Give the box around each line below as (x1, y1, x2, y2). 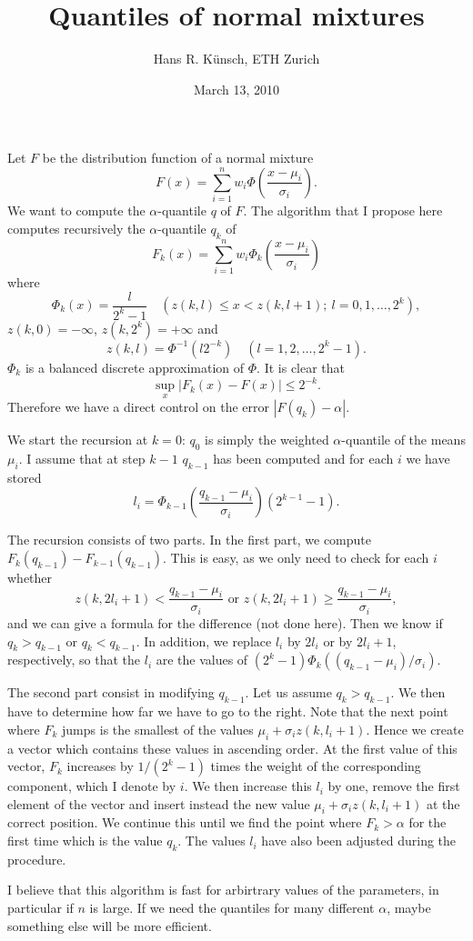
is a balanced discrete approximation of (25, 357, 245, 376)
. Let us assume (245, 683, 332, 702)
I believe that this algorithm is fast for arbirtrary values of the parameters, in (7, 880, 439, 899)
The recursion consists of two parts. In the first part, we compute (7, 530, 372, 549)
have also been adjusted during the (261, 831, 457, 850)
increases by (66, 756, 134, 776)
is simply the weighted (205, 430, 329, 449)
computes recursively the (7, 218, 146, 237)
